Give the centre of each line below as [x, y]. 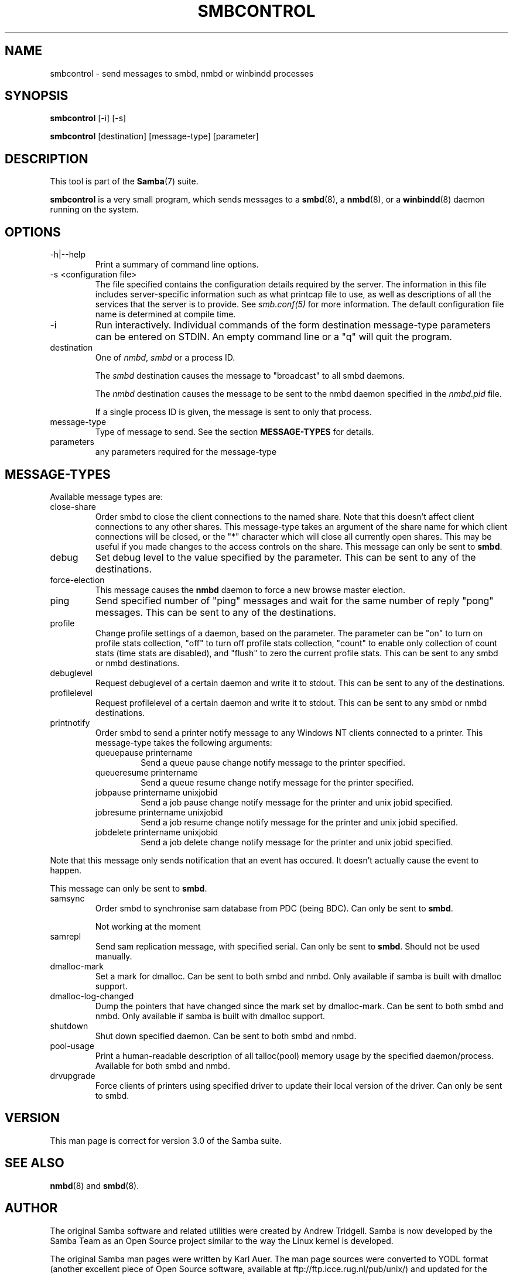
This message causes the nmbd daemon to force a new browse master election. [250, 589]
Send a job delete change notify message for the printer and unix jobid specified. [297, 842]
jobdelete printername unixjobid [157, 832]
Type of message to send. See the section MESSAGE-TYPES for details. [235, 432]
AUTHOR [31, 1208]
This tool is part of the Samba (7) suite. [124, 181]
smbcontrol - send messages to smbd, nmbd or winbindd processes [182, 73]
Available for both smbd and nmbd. [163, 1065]
